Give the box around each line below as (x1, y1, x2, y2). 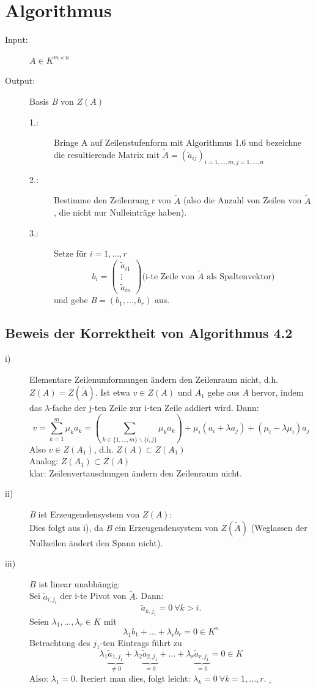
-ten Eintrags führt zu (100, 636, 182, 649)
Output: (5, 74, 35, 87)
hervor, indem (251, 386, 304, 399)
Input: (5, 33, 28, 46)
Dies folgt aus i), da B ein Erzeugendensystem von (29, 521, 218, 533)
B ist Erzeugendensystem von (29, 508, 140, 521)
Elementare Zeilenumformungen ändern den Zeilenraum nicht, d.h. (29, 372, 279, 385)
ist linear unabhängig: (39, 577, 120, 590)
